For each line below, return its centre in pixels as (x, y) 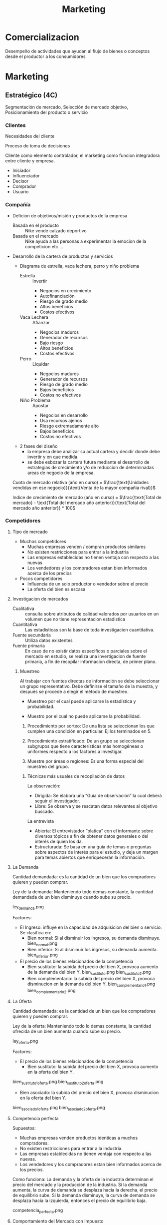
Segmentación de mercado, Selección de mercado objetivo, (67, 107)
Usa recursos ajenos (61, 420)
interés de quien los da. (59, 841)
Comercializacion (42, 37)
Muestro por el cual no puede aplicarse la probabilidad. (84, 716)
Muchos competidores (43, 541)
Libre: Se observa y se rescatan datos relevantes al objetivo (96, 806)
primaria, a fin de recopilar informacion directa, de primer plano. (91, 661)
